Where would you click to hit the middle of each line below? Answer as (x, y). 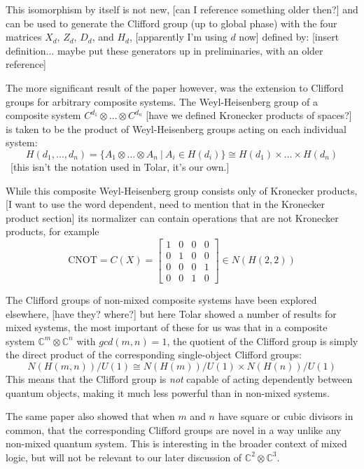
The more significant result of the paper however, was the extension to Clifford (175, 87)
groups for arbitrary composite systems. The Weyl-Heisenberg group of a (162, 101)
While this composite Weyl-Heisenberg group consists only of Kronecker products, (182, 190)
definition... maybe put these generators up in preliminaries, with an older (164, 50)
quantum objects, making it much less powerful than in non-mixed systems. (168, 392)
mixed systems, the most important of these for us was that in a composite (167, 327)
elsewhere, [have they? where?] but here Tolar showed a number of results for (171, 313)
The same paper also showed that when (90, 416)
